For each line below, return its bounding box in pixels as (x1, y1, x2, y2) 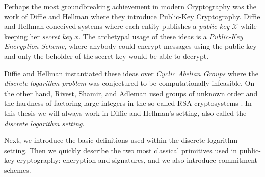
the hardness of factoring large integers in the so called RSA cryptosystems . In (4, 98, 252, 108)
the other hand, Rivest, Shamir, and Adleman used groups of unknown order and (4, 87, 258, 98)
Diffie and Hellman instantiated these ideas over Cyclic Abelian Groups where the (4, 68, 258, 78)
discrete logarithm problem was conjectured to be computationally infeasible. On (4, 78, 255, 88)
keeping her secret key (4, 31, 72, 41)
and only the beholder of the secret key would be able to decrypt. (4, 50, 209, 61)
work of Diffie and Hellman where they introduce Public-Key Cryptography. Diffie (4, 11, 260, 21)
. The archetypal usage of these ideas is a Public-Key (78, 31, 243, 41)
